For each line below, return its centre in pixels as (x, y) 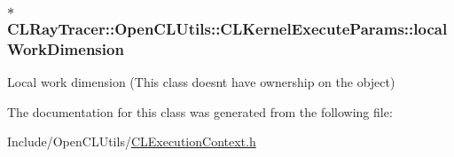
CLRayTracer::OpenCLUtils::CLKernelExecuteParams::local (227, 28)
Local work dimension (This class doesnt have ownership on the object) (201, 82)
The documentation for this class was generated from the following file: (200, 111)
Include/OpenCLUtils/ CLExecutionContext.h (132, 141)
